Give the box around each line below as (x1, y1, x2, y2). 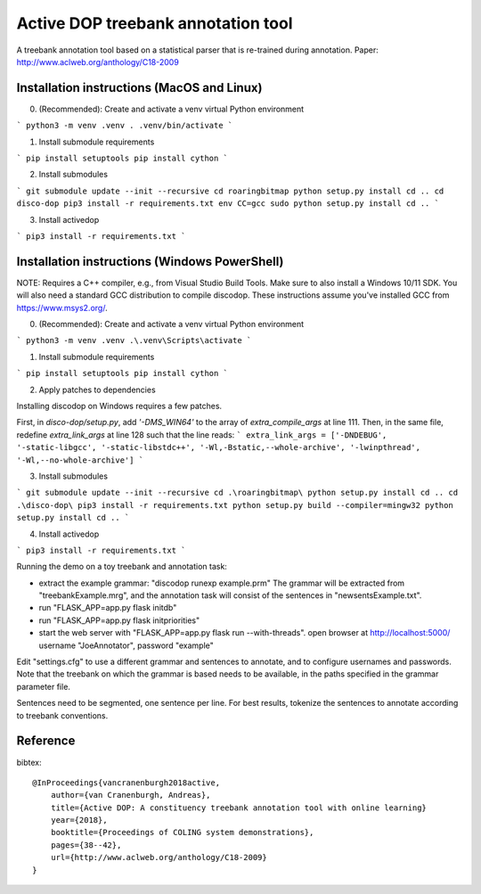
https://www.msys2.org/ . (16, 302, 108, 313)
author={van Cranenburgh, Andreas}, (50, 790, 211, 800)
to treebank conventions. (16, 709, 109, 721)
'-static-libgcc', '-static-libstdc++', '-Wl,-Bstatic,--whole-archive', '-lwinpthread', (16, 442, 420, 453)
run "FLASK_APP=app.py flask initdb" (38, 603, 177, 613)
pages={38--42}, (50, 840, 122, 850)
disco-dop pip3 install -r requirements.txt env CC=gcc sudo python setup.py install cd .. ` (16, 199, 440, 209)
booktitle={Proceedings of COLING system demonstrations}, (50, 827, 314, 838)
